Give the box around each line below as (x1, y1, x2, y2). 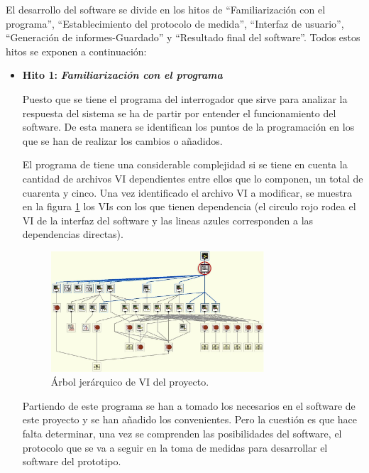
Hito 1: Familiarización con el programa (22, 67, 223, 82)
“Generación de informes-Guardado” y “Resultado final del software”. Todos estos (6, 30, 360, 45)
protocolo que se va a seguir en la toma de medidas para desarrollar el (22, 440, 328, 455)
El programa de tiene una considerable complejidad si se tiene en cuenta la (22, 157, 348, 172)
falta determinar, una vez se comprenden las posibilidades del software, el (22, 425, 342, 440)
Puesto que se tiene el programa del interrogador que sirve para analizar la (22, 91, 348, 106)
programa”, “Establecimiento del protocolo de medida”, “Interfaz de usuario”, (6, 16, 344, 31)
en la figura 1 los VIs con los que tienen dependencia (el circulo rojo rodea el (22, 199, 356, 214)
